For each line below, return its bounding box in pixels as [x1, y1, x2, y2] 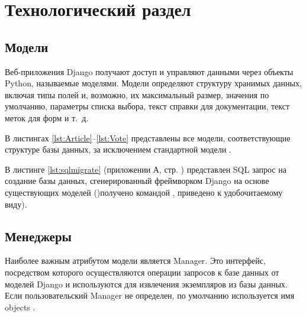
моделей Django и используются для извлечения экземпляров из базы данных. [5, 277, 288, 290]
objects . [5, 300, 36, 313]
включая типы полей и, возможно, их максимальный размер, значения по [5, 88, 269, 101]
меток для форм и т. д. [5, 111, 89, 124]
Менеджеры [5, 227, 72, 245]
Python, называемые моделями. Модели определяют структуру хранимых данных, [5, 77, 302, 89]
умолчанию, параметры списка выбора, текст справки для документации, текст [5, 100, 290, 112]
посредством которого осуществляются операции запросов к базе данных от [5, 266, 279, 278]
